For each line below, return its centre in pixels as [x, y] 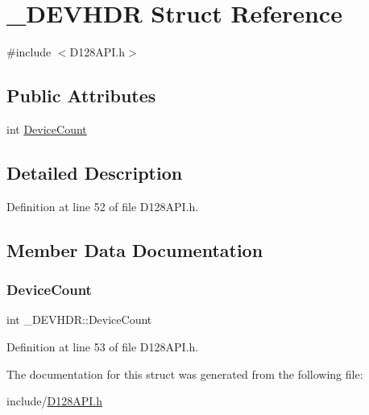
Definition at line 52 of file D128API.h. [103, 206]
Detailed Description [95, 172]
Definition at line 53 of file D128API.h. [103, 346]
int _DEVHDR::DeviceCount [79, 320]
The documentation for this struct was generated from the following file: [185, 373]
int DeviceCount [47, 129]
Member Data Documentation [135, 249]
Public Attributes [81, 95]
